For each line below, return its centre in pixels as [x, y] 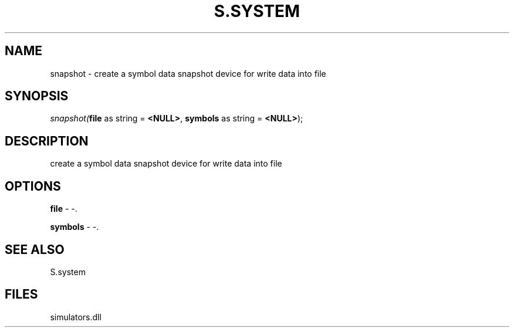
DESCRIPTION [47, 141]
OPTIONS [33, 186]
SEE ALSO [35, 249]
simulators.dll [76, 317]
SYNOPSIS [37, 96]
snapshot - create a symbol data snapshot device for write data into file [188, 73]
